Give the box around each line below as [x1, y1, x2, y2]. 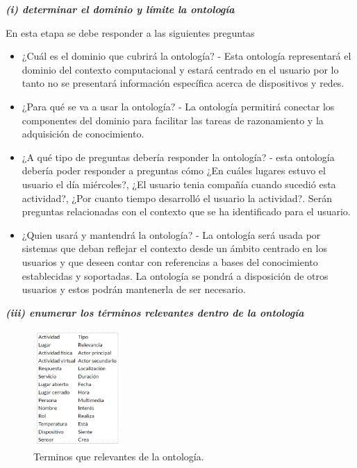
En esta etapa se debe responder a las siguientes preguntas [6, 25, 255, 40]
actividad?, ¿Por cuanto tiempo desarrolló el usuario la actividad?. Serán [22, 190, 333, 205]
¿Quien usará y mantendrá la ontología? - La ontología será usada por [22, 227, 321, 242]
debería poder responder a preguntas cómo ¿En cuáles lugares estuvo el [22, 163, 326, 178]
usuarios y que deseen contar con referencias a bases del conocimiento [22, 254, 318, 269]
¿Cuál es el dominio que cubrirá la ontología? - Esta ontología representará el [22, 49, 351, 63]
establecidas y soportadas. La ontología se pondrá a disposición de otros [22, 268, 329, 283]
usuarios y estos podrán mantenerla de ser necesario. [22, 282, 246, 296]
